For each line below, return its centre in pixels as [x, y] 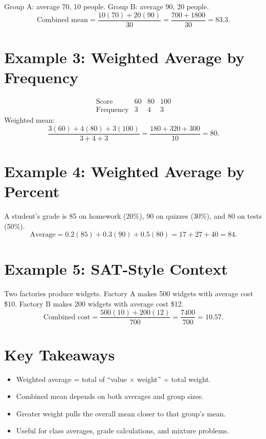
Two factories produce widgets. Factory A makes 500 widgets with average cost [129, 293]
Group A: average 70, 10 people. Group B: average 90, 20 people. [107, 6]
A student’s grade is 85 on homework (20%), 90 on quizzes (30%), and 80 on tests [133, 216]
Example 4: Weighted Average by [125, 171]
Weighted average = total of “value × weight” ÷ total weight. [113, 379]
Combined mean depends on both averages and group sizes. [110, 396]
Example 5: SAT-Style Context [116, 269]
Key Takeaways [60, 354]
